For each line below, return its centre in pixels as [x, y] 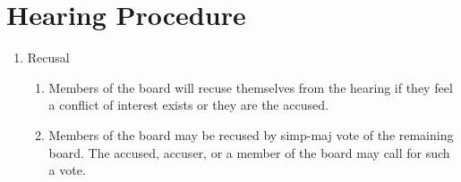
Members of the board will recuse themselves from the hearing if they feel [251, 87]
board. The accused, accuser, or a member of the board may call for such [249, 152]
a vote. [67, 170]
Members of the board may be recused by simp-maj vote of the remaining [251, 134]
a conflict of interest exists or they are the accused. [188, 105]
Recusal [48, 58]
